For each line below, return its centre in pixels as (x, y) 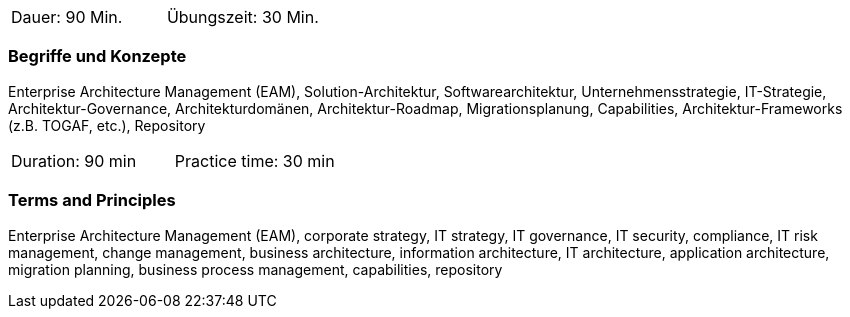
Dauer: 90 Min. (67, 17)
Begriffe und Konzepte (97, 56)
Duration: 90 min (74, 160)
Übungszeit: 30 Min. (242, 17)
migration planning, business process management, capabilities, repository (255, 269)
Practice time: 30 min (254, 160)
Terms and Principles (92, 200)
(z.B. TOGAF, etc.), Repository (107, 125)
